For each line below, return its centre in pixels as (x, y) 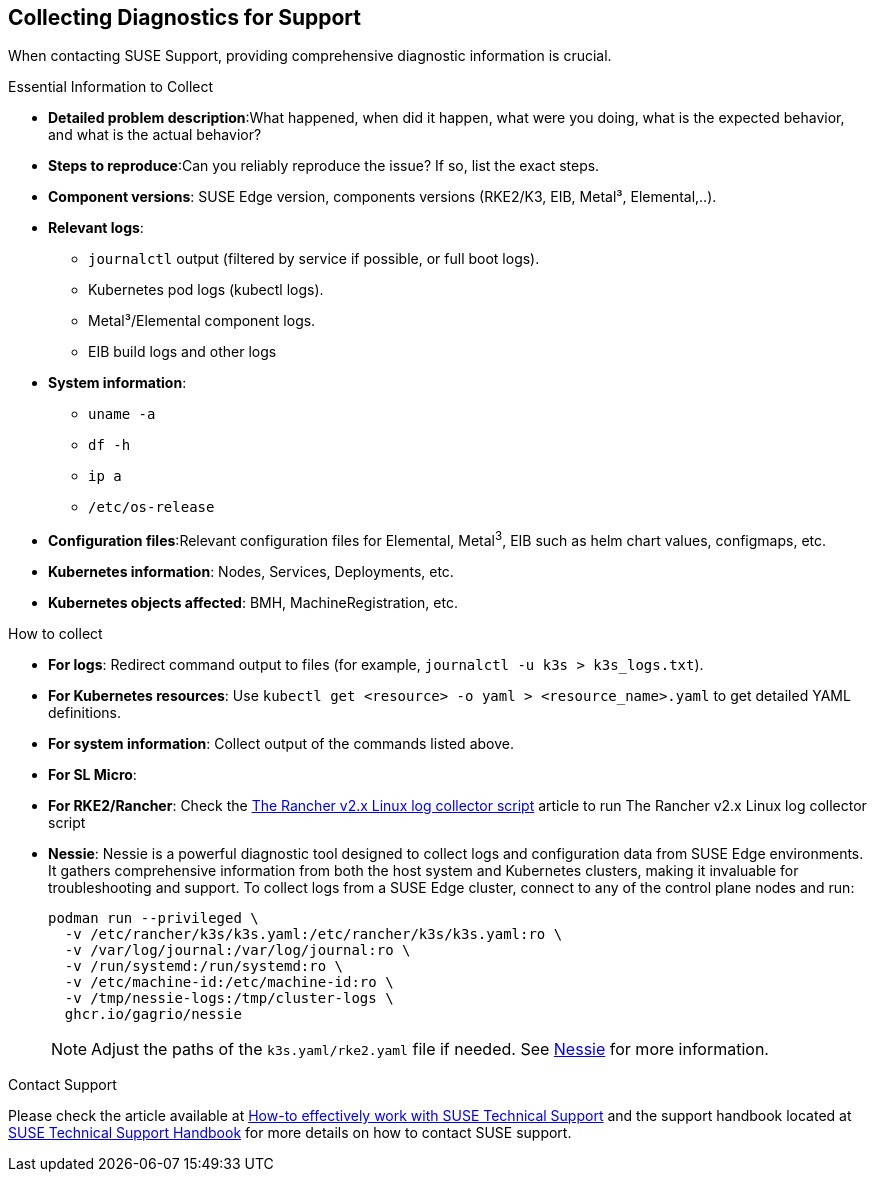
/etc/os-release (151, 507)
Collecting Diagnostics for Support (185, 17)
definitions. (85, 713)
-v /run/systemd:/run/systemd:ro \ (204, 966)
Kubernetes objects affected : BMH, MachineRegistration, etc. (253, 603)
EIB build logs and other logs (182, 352)
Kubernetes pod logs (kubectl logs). (206, 290)
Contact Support (62, 1085)
